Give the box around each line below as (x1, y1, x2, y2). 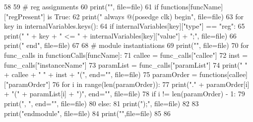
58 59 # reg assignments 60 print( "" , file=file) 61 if (4, 1, 159, 11)
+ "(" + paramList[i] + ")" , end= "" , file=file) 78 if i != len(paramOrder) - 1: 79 (4, 88, 245, 99)
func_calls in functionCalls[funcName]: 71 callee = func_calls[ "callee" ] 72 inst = (4, 49, 248, 60)
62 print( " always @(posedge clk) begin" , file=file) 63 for (72, 11, 244, 21)
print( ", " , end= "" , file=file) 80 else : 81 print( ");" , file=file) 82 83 (4, 98, 199, 108)
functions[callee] (199, 69, 248, 80)
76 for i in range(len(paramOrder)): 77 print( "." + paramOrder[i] (52, 79, 250, 89)
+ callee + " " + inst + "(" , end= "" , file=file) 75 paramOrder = (4, 69, 197, 80)
